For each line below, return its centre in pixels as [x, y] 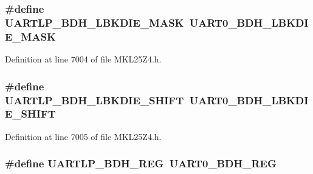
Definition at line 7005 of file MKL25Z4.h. [83, 136]
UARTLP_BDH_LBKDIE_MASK [95, 22]
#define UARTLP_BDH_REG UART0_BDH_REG [141, 163]
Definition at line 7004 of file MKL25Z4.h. [83, 59]
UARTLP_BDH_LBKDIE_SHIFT [95, 100]
